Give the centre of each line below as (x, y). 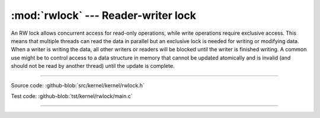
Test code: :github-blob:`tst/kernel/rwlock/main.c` (72, 96)
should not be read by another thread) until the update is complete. (93, 66)
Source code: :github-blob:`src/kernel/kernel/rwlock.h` (78, 85)
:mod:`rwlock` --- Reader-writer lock (104, 15)
